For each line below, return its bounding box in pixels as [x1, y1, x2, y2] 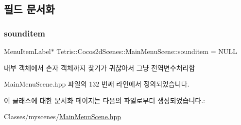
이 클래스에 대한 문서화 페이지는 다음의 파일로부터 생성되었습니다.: [4, 95, 205, 105]
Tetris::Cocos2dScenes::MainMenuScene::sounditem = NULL [56, 46, 237, 56]
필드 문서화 [4, 1, 55, 17]
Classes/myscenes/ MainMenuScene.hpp [4, 111, 121, 122]
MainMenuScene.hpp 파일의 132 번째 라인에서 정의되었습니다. [4, 79, 189, 89]
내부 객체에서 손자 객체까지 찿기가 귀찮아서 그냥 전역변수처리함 [4, 62, 195, 72]
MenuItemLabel [4, 46, 51, 56]
